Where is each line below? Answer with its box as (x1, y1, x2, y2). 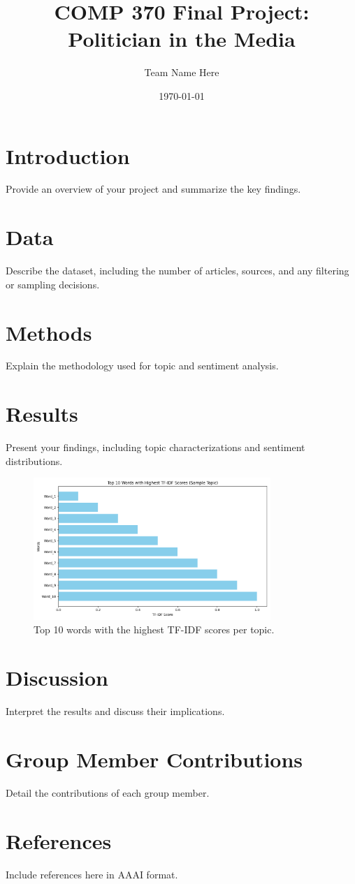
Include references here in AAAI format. (6, 867, 178, 881)
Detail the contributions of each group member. (6, 785, 210, 800)
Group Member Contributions (6, 744, 303, 773)
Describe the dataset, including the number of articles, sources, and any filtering (6, 263, 349, 278)
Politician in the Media (68, 24, 296, 53)
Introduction (6, 141, 130, 170)
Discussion (6, 663, 108, 692)
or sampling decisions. (6, 277, 100, 291)
